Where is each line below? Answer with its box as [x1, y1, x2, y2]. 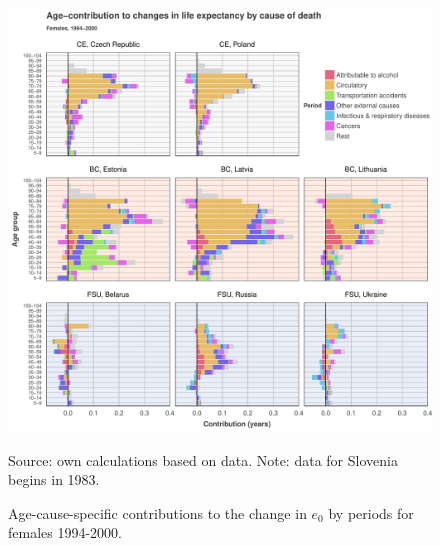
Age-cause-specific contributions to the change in [8, 502, 307, 523]
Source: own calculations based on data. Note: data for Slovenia [8, 449, 398, 470]
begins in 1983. [8, 469, 100, 490]
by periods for [328, 502, 414, 523]
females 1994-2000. [8, 522, 123, 543]
